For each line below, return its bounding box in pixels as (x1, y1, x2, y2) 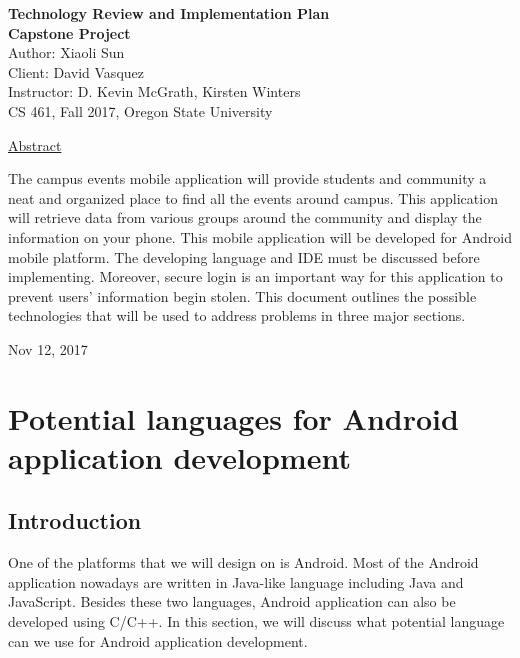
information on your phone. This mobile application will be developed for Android (8, 226, 512, 247)
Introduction (8, 505, 142, 536)
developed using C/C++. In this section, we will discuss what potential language (8, 611, 505, 632)
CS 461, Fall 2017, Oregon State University (8, 100, 273, 121)
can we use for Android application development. (8, 630, 308, 651)
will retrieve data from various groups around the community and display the (8, 207, 482, 228)
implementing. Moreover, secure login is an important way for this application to (8, 266, 503, 287)
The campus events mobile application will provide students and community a (8, 168, 487, 189)
